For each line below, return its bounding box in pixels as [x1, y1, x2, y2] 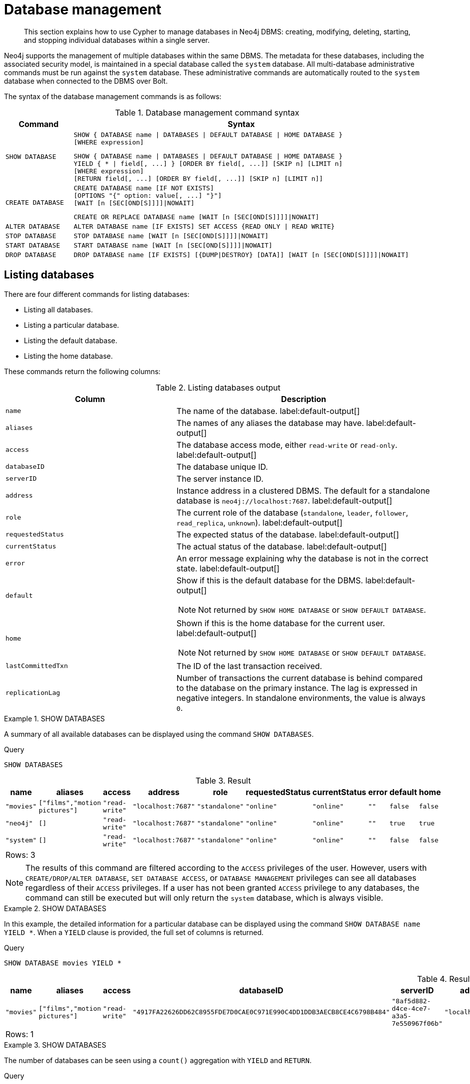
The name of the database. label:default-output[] [176, 406, 360, 416]
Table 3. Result [195, 775, 251, 786]
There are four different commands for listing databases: [4, 289, 190, 298]
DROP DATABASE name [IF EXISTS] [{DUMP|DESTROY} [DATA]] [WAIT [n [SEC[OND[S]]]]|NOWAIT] [74, 251, 409, 259]
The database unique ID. [176, 461, 268, 472]
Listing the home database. [24, 351, 113, 360]
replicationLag [5, 689, 60, 697]
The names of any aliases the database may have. [176, 417, 364, 428]
